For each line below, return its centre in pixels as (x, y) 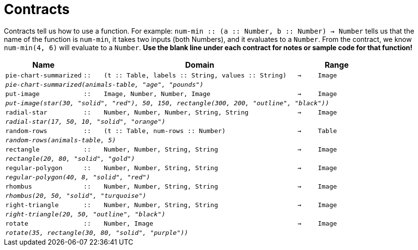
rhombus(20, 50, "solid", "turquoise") (76, 195)
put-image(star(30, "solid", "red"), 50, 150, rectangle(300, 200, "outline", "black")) (167, 103)
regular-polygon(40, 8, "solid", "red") (78, 177)
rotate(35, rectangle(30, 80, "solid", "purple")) (97, 232)
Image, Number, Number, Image (157, 94)
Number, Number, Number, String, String (176, 112)
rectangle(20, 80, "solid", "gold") (70, 158)
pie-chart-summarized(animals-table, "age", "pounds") (104, 84)
